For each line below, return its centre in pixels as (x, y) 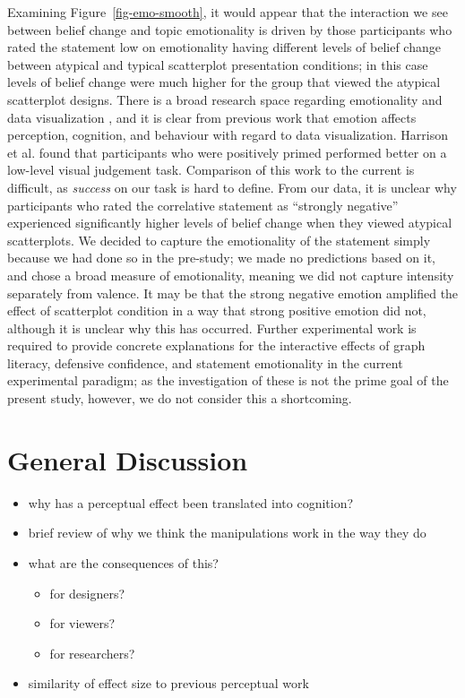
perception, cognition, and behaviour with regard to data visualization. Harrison (228, 135)
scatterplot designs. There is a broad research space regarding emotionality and (225, 99)
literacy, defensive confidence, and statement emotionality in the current (205, 362)
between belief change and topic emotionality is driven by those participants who (230, 29)
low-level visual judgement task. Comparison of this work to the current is (211, 170)
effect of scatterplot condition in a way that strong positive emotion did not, (217, 310)
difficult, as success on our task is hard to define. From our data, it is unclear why (232, 187)
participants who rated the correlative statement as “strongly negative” (203, 205)
